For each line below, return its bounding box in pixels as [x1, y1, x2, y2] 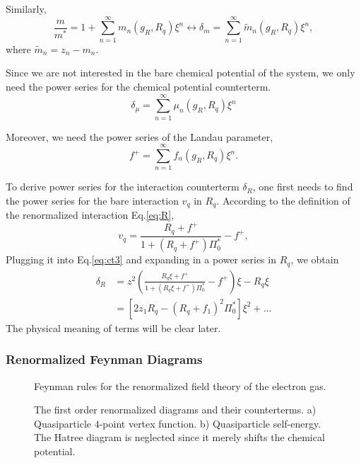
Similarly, [6, 1, 47, 16]
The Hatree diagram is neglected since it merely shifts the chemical [34, 430, 325, 445]
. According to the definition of [216, 193, 350, 207]
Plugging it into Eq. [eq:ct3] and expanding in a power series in [6, 252, 276, 267]
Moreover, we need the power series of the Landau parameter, [6, 129, 273, 144]
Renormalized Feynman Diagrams [6, 350, 203, 368]
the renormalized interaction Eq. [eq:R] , [6, 207, 174, 222]
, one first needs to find [252, 179, 353, 194]
